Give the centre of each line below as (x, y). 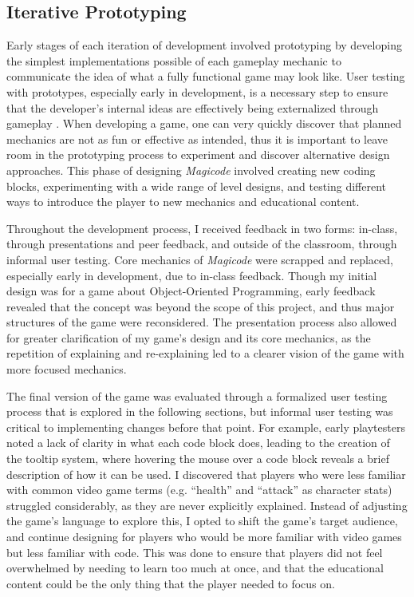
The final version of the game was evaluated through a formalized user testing (197, 395)
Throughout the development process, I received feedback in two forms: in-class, (202, 228)
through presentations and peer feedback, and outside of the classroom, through (202, 244)
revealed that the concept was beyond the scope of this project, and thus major (201, 306)
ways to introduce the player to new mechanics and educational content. (183, 202)
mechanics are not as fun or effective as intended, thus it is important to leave (197, 138)
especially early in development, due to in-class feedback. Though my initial (192, 275)
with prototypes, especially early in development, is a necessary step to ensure (197, 91)
